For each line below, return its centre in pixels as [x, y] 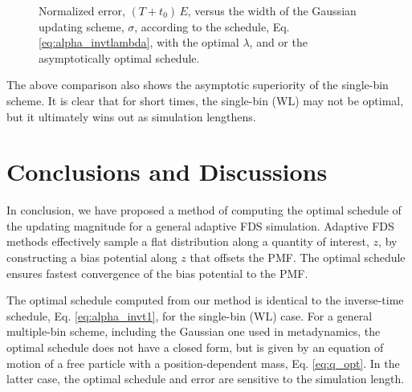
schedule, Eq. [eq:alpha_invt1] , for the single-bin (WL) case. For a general [190, 315]
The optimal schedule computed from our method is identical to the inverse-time [205, 300]
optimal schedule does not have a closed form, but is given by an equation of [195, 347]
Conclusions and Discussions [167, 171]
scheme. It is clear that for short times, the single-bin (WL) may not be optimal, [205, 100]
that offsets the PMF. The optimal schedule [298, 257]
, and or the [278, 42]
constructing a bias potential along [92, 257]
